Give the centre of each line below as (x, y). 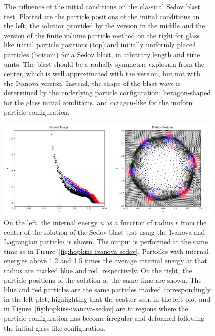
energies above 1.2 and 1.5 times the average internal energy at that (106, 261)
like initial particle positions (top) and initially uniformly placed (100, 45)
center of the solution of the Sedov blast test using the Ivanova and (105, 232)
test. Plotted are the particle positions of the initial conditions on (102, 16)
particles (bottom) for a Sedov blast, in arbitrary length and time (102, 54)
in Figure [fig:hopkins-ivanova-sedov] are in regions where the (96, 308)
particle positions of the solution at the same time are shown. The (103, 280)
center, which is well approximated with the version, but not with (102, 73)
